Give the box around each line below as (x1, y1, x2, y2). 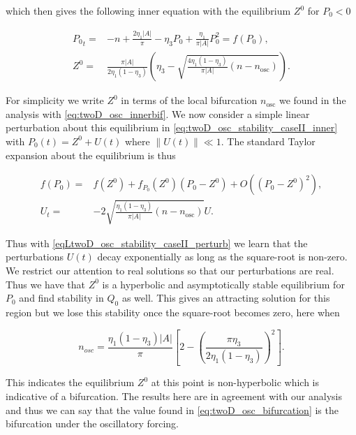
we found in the (279, 93, 346, 108)
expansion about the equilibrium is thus (6, 147, 176, 162)
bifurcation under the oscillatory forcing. (6, 416, 179, 431)
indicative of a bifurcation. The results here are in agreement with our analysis (6, 389, 342, 404)
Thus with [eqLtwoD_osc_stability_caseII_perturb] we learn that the (6, 235, 308, 250)
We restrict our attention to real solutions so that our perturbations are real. (6, 263, 334, 277)
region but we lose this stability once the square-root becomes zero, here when (6, 304, 340, 319)
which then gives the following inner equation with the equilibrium (6, 3, 291, 17)
